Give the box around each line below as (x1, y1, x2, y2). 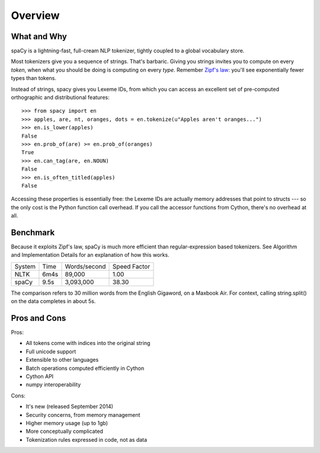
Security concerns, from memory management (25, 411, 140, 418)
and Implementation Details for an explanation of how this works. (11, 251, 170, 259)
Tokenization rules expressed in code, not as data (25, 436, 148, 443)
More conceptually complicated (25, 428, 104, 435)
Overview (11, 9, 60, 22)
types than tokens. (11, 75, 56, 82)
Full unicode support (25, 347, 76, 355)
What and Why (11, 31, 68, 42)
